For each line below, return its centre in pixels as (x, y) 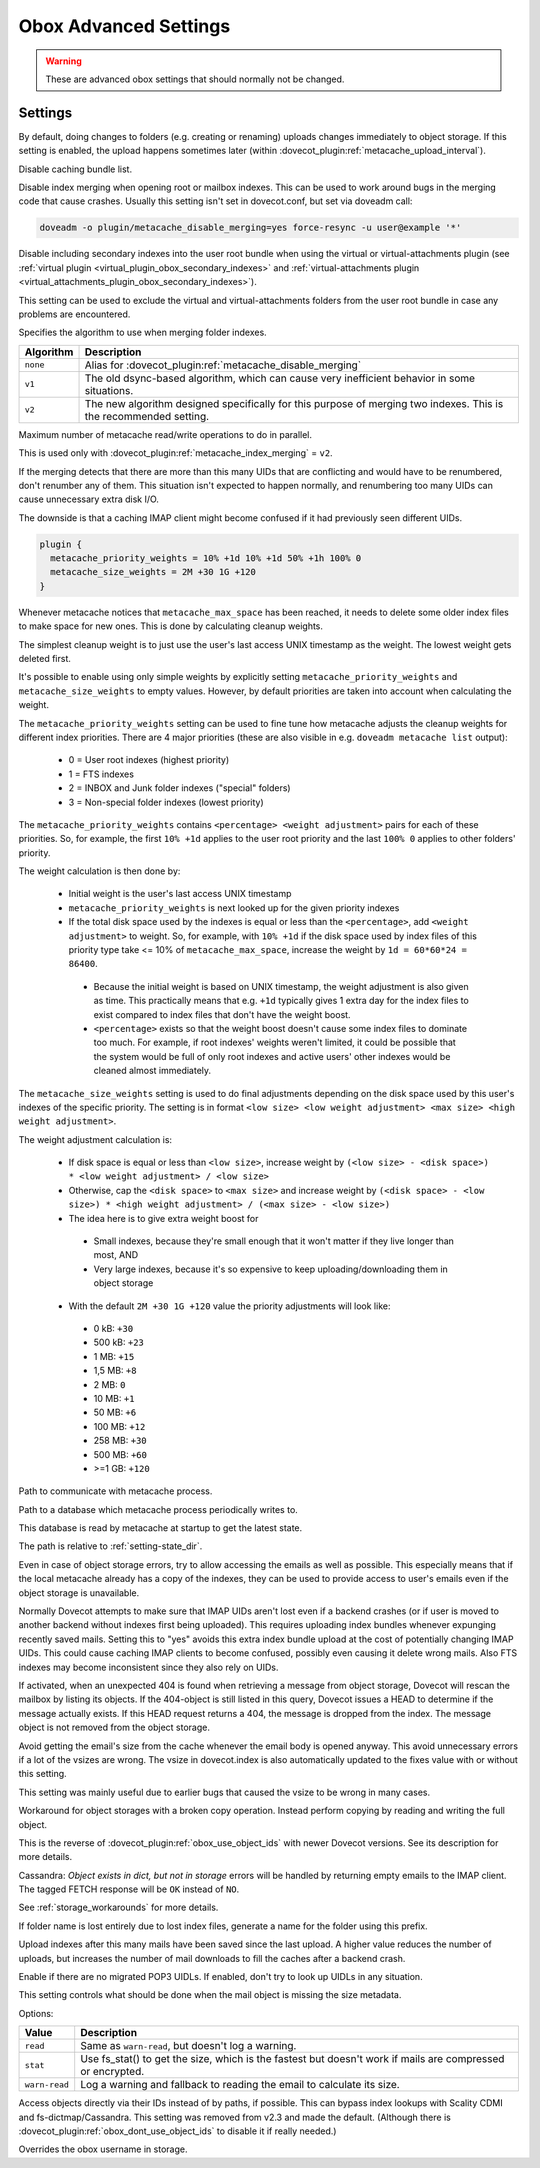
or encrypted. (112, 2072)
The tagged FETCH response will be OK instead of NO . (129, 1889)
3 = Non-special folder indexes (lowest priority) (166, 802)
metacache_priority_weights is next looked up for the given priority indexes (234, 907)
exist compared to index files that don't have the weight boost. (222, 1014)
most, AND (116, 1255)
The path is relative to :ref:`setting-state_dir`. (110, 1546)
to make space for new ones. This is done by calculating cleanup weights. (171, 626)
